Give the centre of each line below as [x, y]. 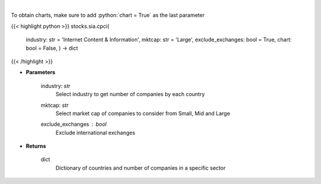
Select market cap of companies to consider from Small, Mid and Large [143, 113]
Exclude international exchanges [95, 132]
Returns [36, 146]
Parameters [41, 72]
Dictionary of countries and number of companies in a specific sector [141, 168]
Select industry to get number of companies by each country [130, 94]
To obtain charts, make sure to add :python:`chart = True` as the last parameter [108, 15]
